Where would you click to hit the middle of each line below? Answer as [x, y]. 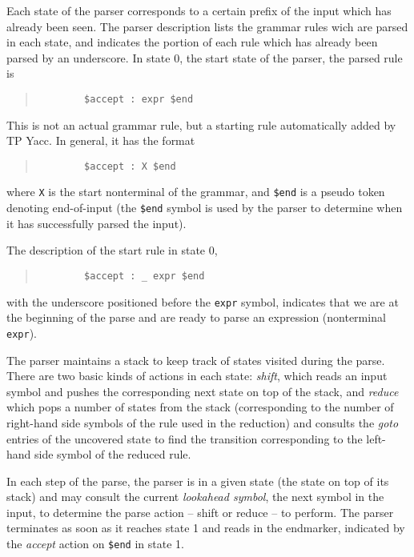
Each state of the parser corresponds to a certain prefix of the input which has [199, 10]
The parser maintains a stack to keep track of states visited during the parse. [196, 360]
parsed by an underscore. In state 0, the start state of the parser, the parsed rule [205, 57]
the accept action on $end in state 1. [95, 544]
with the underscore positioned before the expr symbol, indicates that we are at [203, 301]
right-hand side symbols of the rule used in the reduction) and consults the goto [203, 422]
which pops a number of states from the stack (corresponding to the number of [200, 407]
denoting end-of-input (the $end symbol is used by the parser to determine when [205, 208]
